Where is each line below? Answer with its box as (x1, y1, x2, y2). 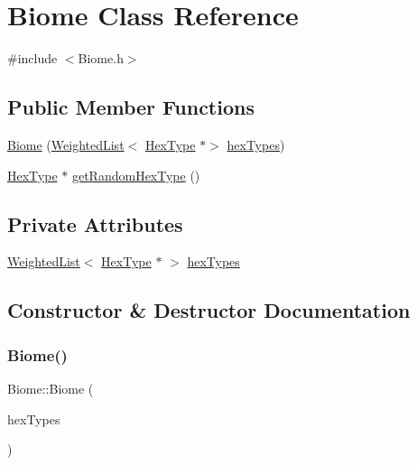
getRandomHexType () (71, 165, 200, 184)
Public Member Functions (7, 93, 255, 121)
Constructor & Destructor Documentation (7, 296, 411, 324)
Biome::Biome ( (7, 378, 94, 397)
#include (7, 49, 58, 68)
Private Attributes (7, 209, 183, 237)
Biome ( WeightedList (7, 135, 125, 153)
